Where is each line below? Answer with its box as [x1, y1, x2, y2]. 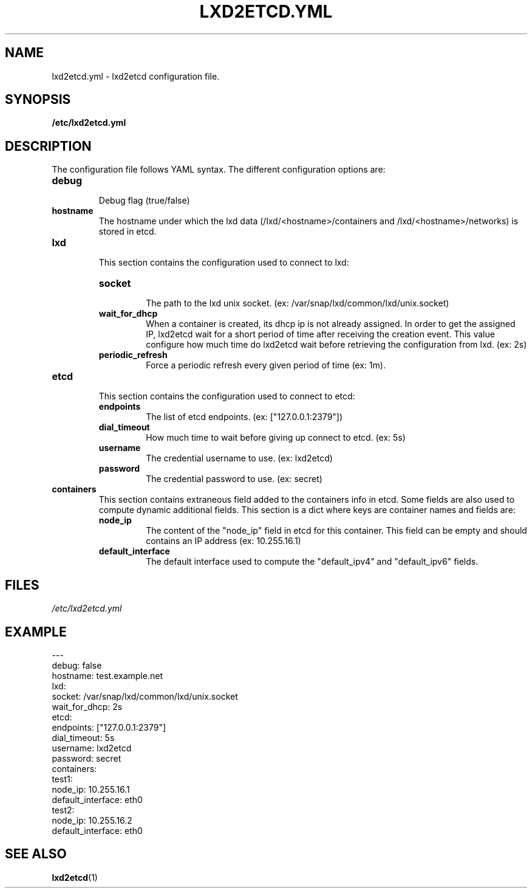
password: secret [52, 753, 121, 764]
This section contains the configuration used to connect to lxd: [98, 257, 349, 268]
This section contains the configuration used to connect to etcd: [98, 391, 355, 402]
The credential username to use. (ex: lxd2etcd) [146, 453, 333, 464]
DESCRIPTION [5, 138, 92, 154]
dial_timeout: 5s [52, 732, 115, 743]
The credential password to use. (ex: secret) [146, 474, 322, 484]
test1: [52, 773, 73, 784]
